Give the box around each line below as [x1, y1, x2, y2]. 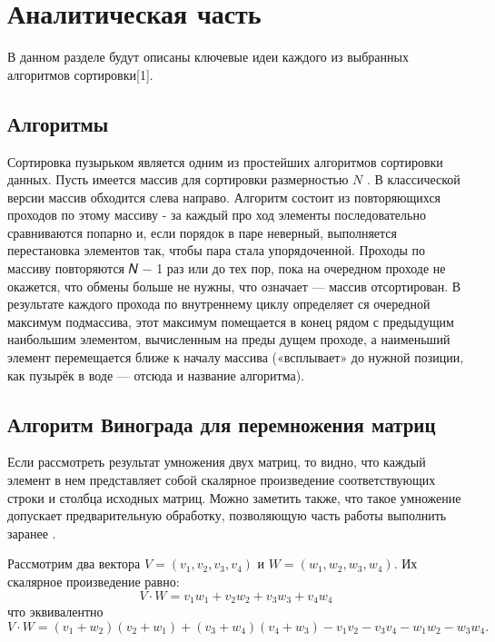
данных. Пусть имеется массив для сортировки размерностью [7, 170, 349, 189]
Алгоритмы [7, 109, 109, 137]
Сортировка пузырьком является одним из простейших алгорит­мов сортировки [7, 152, 443, 171]
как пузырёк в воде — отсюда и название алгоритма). [7, 365, 305, 384]
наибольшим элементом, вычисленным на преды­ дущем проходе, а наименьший [7, 330, 450, 349]
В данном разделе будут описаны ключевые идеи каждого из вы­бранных [7, 47, 409, 66]
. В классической [366, 170, 460, 189]
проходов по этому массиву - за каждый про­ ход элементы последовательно [7, 205, 426, 224]
